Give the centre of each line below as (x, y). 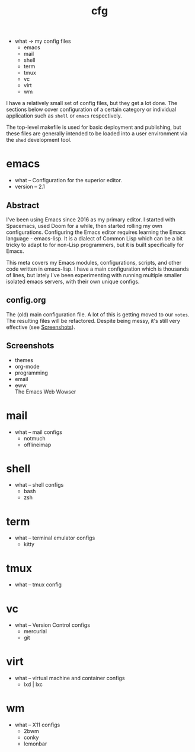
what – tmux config (38, 585)
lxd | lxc (33, 684)
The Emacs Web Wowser (45, 391)
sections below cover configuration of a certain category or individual (91, 110)
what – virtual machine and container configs (70, 678)
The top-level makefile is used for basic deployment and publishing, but (94, 127)
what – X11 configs (37, 725)
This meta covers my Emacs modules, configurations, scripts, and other (94, 262)
